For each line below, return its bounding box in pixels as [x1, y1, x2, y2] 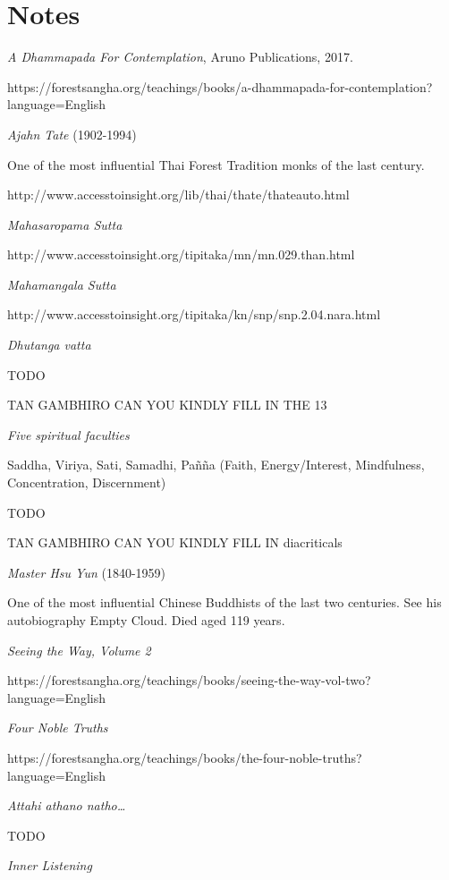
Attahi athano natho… [7, 796, 126, 815]
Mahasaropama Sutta [7, 215, 123, 233]
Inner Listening [7, 856, 92, 875]
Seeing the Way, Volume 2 [7, 640, 151, 659]
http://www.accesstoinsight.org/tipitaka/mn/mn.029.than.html [7, 245, 355, 264]
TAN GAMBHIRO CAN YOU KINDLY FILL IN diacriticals [7, 533, 343, 552]
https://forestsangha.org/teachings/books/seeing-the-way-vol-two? [7, 671, 371, 690]
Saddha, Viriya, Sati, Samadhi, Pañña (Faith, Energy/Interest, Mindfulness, [7, 455, 425, 474]
